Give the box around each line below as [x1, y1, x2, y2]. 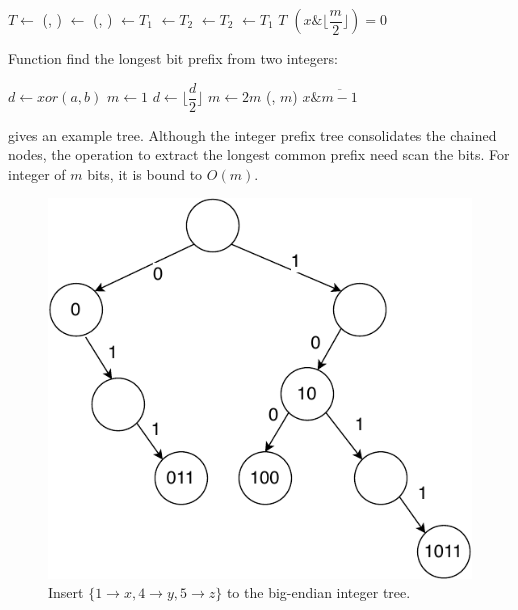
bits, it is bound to [87, 163, 203, 184]
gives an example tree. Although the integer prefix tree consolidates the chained [8, 124, 497, 145]
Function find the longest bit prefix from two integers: [8, 48, 338, 68]
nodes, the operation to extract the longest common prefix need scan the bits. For [8, 144, 510, 165]
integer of [8, 163, 66, 184]
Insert [48, 582, 84, 603]
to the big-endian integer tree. [226, 582, 411, 603]
